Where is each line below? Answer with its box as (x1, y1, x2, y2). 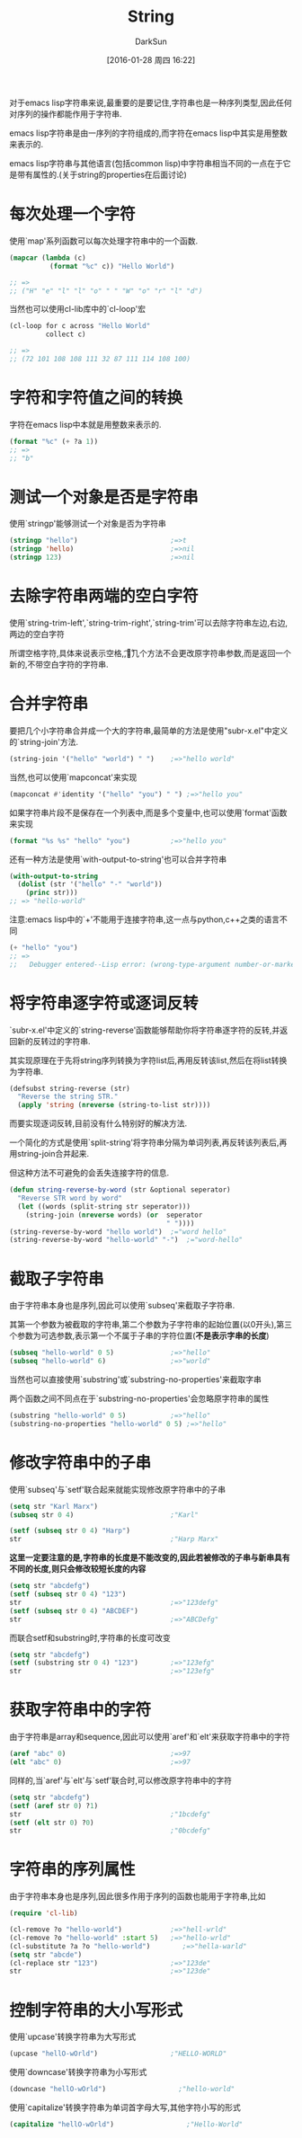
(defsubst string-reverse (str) (9, 1084, 130, 1093)
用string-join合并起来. (9, 1149, 90, 1159)
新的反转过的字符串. (16, 1035, 92, 1046)
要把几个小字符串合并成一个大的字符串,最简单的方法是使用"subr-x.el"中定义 (9, 725, 289, 736)
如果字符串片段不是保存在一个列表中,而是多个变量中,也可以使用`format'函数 (9, 807, 288, 818)
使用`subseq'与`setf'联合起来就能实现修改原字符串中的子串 (9, 1484, 226, 1495)
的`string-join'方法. (9, 736, 79, 747)
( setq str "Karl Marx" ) (9, 1502, 99, 1511)
